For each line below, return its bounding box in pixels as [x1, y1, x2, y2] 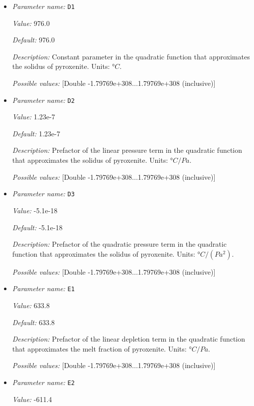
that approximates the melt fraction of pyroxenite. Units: [12, 343, 187, 354]
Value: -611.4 [12, 394, 52, 404]
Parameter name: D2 [12, 94, 75, 105]
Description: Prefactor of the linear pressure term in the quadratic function [12, 145, 243, 155]
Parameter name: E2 [12, 377, 75, 387]
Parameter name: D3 [12, 188, 75, 199]
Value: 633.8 [12, 300, 50, 310]
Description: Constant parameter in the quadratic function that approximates [12, 51, 250, 61]
